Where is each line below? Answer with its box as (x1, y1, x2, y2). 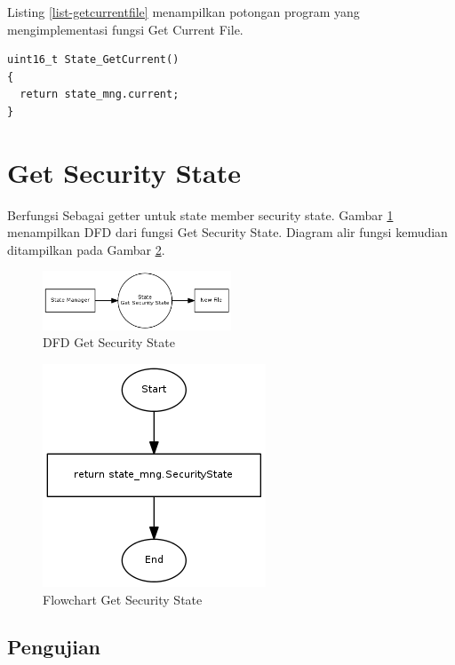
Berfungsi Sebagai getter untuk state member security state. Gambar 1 (7, 205, 394, 224)
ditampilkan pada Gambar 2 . (7, 240, 165, 258)
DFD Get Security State (43, 333, 175, 352)
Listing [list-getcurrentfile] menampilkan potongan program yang (7, 3, 360, 20)
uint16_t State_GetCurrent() (7, 53, 180, 67)
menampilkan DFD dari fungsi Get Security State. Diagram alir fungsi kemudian (7, 223, 448, 241)
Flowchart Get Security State (43, 590, 203, 608)
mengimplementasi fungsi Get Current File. (7, 20, 243, 38)
